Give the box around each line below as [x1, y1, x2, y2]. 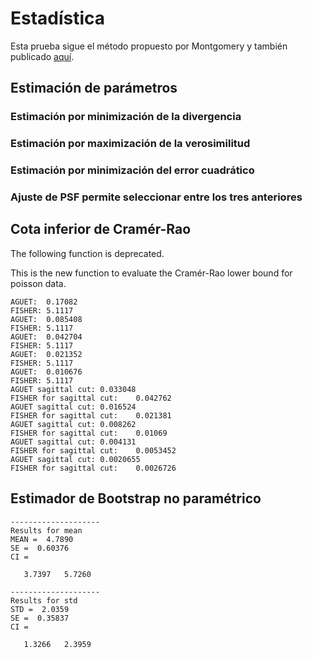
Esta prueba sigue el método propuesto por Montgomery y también [10, 40, 288, 52]
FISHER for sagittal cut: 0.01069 [10, 428, 168, 438]
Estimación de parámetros [10, 80, 178, 97]
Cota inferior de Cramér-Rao [10, 221, 192, 238]
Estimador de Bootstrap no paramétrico [10, 490, 262, 507]
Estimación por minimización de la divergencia [10, 110, 242, 124]
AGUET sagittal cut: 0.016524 [10, 402, 137, 412]
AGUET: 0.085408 [10, 314, 83, 324]
